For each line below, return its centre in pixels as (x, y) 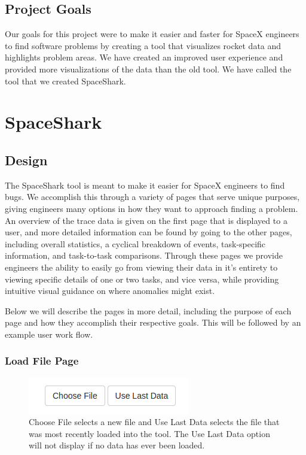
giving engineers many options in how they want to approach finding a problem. (152, 208)
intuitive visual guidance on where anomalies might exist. (110, 291)
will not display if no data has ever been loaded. (117, 445)
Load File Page (42, 361)
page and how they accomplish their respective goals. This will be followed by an (153, 322)
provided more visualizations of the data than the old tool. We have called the (148, 69)
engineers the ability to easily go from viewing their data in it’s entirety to (141, 267)
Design (26, 160)
